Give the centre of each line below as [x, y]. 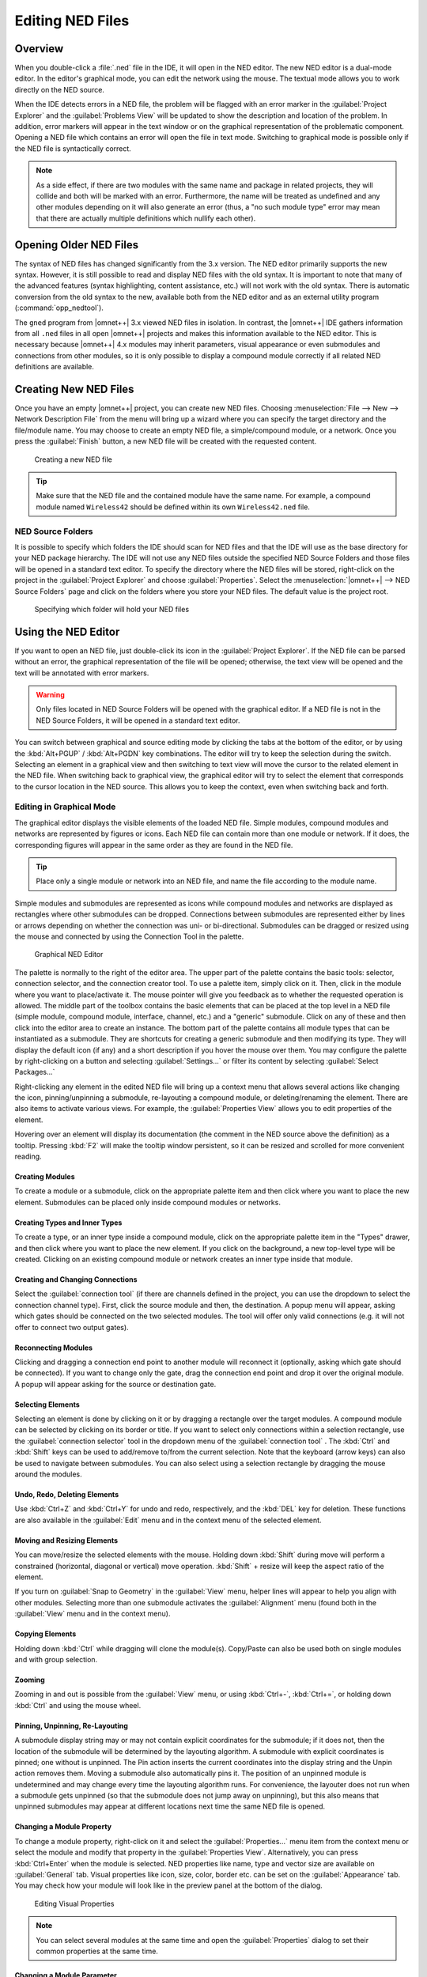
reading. [28, 1157]
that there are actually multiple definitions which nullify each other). [146, 218]
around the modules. [48, 1474]
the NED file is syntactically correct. [73, 148]
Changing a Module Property [63, 1827]
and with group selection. [56, 1659]
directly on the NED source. [59, 89]
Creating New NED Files [74, 389]
